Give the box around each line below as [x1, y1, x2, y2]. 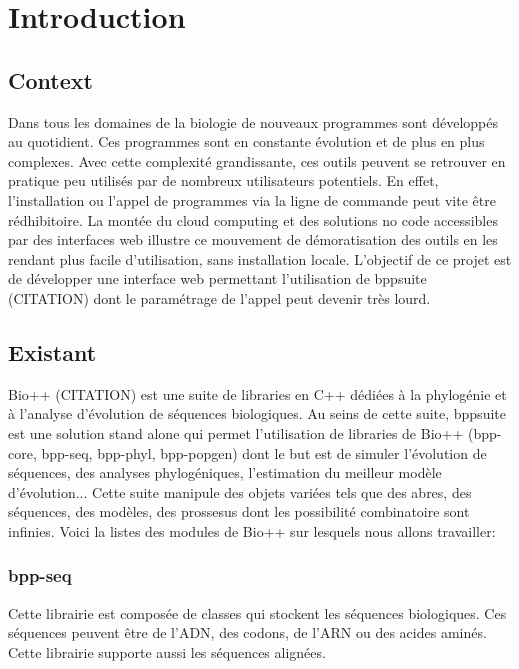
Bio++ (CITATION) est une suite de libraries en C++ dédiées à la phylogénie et [8, 383, 507, 404]
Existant [8, 336, 97, 367]
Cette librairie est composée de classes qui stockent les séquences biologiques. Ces [8, 602, 507, 623]
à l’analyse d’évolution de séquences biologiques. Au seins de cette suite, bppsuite [8, 403, 506, 424]
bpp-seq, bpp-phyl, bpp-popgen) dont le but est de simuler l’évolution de [41, 442, 487, 463]
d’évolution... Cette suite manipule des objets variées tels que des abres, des [8, 481, 472, 502]
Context [8, 64, 93, 95]
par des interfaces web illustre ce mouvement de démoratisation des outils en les [8, 229, 498, 250]
